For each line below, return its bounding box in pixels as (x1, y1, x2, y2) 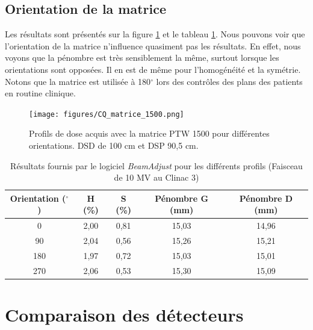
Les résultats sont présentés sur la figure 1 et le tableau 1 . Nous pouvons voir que (5, 28, 305, 40)
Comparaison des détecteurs (5, 302, 244, 327)
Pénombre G (155, 191, 209, 204)
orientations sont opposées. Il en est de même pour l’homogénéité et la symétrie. (5, 63, 301, 75)
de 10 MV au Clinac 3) (114, 171, 199, 184)
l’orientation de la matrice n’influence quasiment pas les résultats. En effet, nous (5, 39, 301, 52)
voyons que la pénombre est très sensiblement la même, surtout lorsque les (5, 51, 279, 64)
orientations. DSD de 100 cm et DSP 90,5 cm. (29, 139, 199, 152)
